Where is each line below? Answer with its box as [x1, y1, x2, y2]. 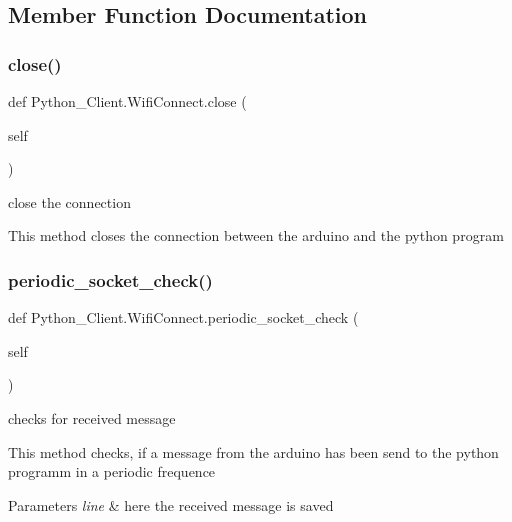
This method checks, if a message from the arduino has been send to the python [8, 441, 499, 462]
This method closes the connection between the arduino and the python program [8, 225, 504, 246]
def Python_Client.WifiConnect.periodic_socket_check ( [8, 307, 359, 328]
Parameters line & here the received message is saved [8, 494, 334, 515]
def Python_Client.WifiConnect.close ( [8, 91, 247, 111]
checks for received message [8, 407, 176, 428]
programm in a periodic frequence [8, 461, 216, 482]
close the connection [8, 191, 131, 212]
